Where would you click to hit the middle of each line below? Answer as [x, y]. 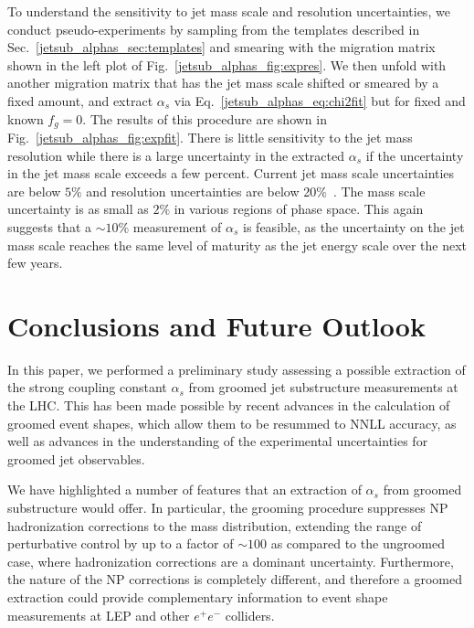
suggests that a [49, 226]
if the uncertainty [415, 155]
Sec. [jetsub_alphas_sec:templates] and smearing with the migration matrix [221, 47]
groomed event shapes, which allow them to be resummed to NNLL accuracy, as [232, 423]
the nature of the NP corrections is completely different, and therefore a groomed [235, 579]
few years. [35, 263]
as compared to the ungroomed [358, 543]
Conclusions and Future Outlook [216, 325]
